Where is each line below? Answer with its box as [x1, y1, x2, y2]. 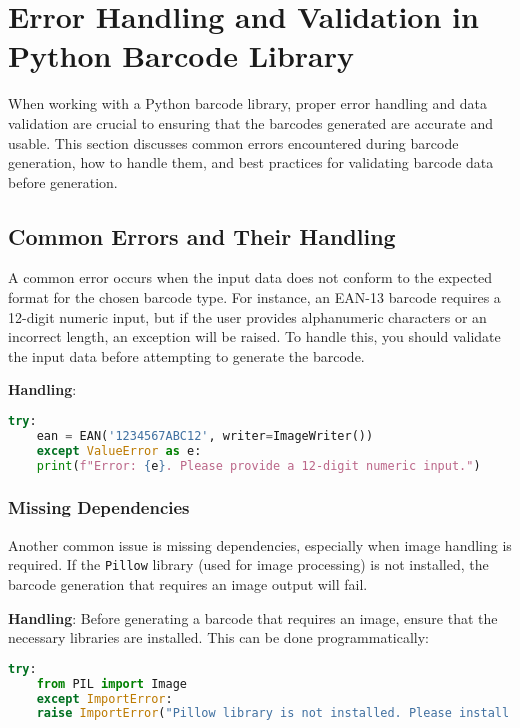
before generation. [8, 171, 118, 192]
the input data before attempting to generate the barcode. [8, 345, 365, 366]
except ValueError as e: [36, 443, 202, 458]
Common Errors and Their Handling [8, 220, 396, 251]
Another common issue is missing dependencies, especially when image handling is [8, 534, 512, 555]
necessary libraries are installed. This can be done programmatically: [8, 627, 430, 648]
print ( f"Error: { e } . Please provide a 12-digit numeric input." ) [36, 458, 481, 473]
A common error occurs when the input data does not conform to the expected [8, 267, 493, 288]
